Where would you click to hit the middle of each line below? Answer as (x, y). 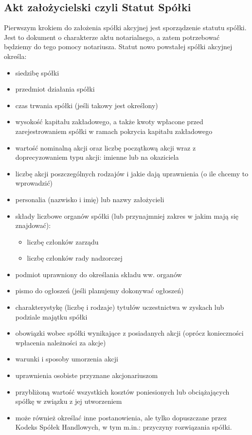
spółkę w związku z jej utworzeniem (69, 401)
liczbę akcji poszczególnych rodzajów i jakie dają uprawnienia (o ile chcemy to (132, 173)
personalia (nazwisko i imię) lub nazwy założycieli (90, 199)
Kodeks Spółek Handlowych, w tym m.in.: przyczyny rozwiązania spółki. (124, 427)
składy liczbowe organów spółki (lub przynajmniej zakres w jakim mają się (127, 216)
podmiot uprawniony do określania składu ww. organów (99, 274)
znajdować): (33, 225)
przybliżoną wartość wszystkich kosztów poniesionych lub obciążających (122, 391)
